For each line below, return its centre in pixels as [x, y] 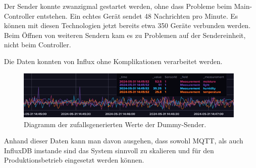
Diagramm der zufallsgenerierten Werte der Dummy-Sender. [115, 124]
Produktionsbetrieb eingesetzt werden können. [74, 160]
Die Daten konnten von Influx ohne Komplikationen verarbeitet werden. [113, 61]
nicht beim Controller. [38, 45]
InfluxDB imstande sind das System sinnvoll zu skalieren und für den [109, 150]
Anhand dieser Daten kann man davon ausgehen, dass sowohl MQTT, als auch [124, 141]
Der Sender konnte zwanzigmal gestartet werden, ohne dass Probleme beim [118, 6]
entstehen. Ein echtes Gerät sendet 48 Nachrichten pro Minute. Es [137, 16]
